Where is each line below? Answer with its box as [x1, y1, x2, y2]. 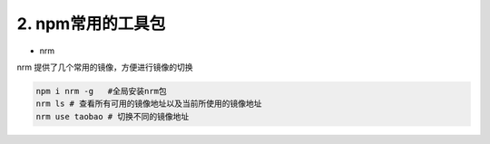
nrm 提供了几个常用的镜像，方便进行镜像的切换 [16, 62, 193, 72]
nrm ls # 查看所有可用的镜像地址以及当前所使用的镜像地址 [35, 99, 262, 109]
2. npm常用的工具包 [16, 14, 166, 34]
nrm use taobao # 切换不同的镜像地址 [35, 111, 190, 121]
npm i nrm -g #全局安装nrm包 [35, 86, 167, 96]
